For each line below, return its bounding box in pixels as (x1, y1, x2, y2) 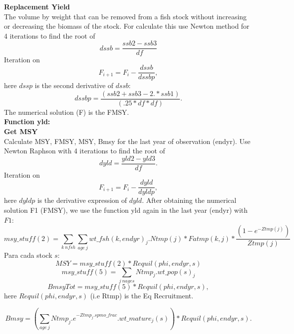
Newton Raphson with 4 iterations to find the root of (4, 145, 165, 156)
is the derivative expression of (37, 195, 127, 205)
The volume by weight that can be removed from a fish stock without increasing (4, 11, 247, 21)
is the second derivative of (35, 80, 114, 91)
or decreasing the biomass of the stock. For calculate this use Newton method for (4, 21, 250, 31)
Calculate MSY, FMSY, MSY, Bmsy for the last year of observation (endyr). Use (4, 136, 251, 146)
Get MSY (4, 126, 38, 136)
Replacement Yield (4, 1, 70, 11)
